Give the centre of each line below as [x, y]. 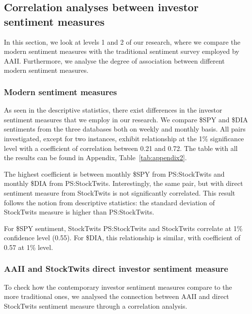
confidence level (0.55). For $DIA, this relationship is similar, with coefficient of [122, 238]
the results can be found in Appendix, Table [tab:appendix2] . [95, 157]
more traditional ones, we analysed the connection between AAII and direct [117, 296]
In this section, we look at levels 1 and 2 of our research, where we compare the [122, 41]
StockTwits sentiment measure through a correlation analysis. [96, 306]
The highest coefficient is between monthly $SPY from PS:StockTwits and [114, 174]
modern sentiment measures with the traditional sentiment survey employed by [122, 51]
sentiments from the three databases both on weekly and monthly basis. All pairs [125, 129]
